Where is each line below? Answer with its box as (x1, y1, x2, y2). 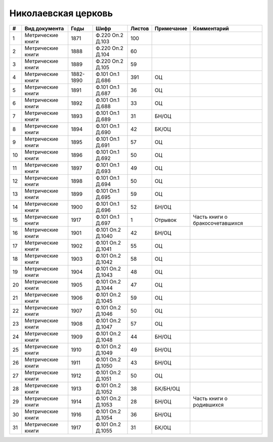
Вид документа (24, 25, 64, 32)
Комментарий (193, 25, 230, 32)
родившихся (193, 401, 224, 408)
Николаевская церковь (9, 8, 113, 19)
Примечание (154, 25, 188, 32)
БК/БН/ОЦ (154, 385, 180, 392)
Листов (130, 25, 149, 32)
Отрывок (154, 216, 177, 223)
